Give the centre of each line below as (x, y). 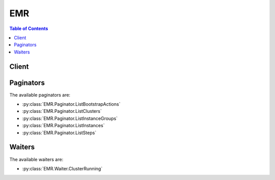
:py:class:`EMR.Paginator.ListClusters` (62, 111)
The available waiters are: (36, 159)
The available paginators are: (40, 95)
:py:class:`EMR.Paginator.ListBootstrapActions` (71, 104)
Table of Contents (29, 28)
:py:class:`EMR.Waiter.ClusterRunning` (62, 168)
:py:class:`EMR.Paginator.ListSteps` (59, 133)
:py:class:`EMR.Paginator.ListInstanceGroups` (70, 118)
